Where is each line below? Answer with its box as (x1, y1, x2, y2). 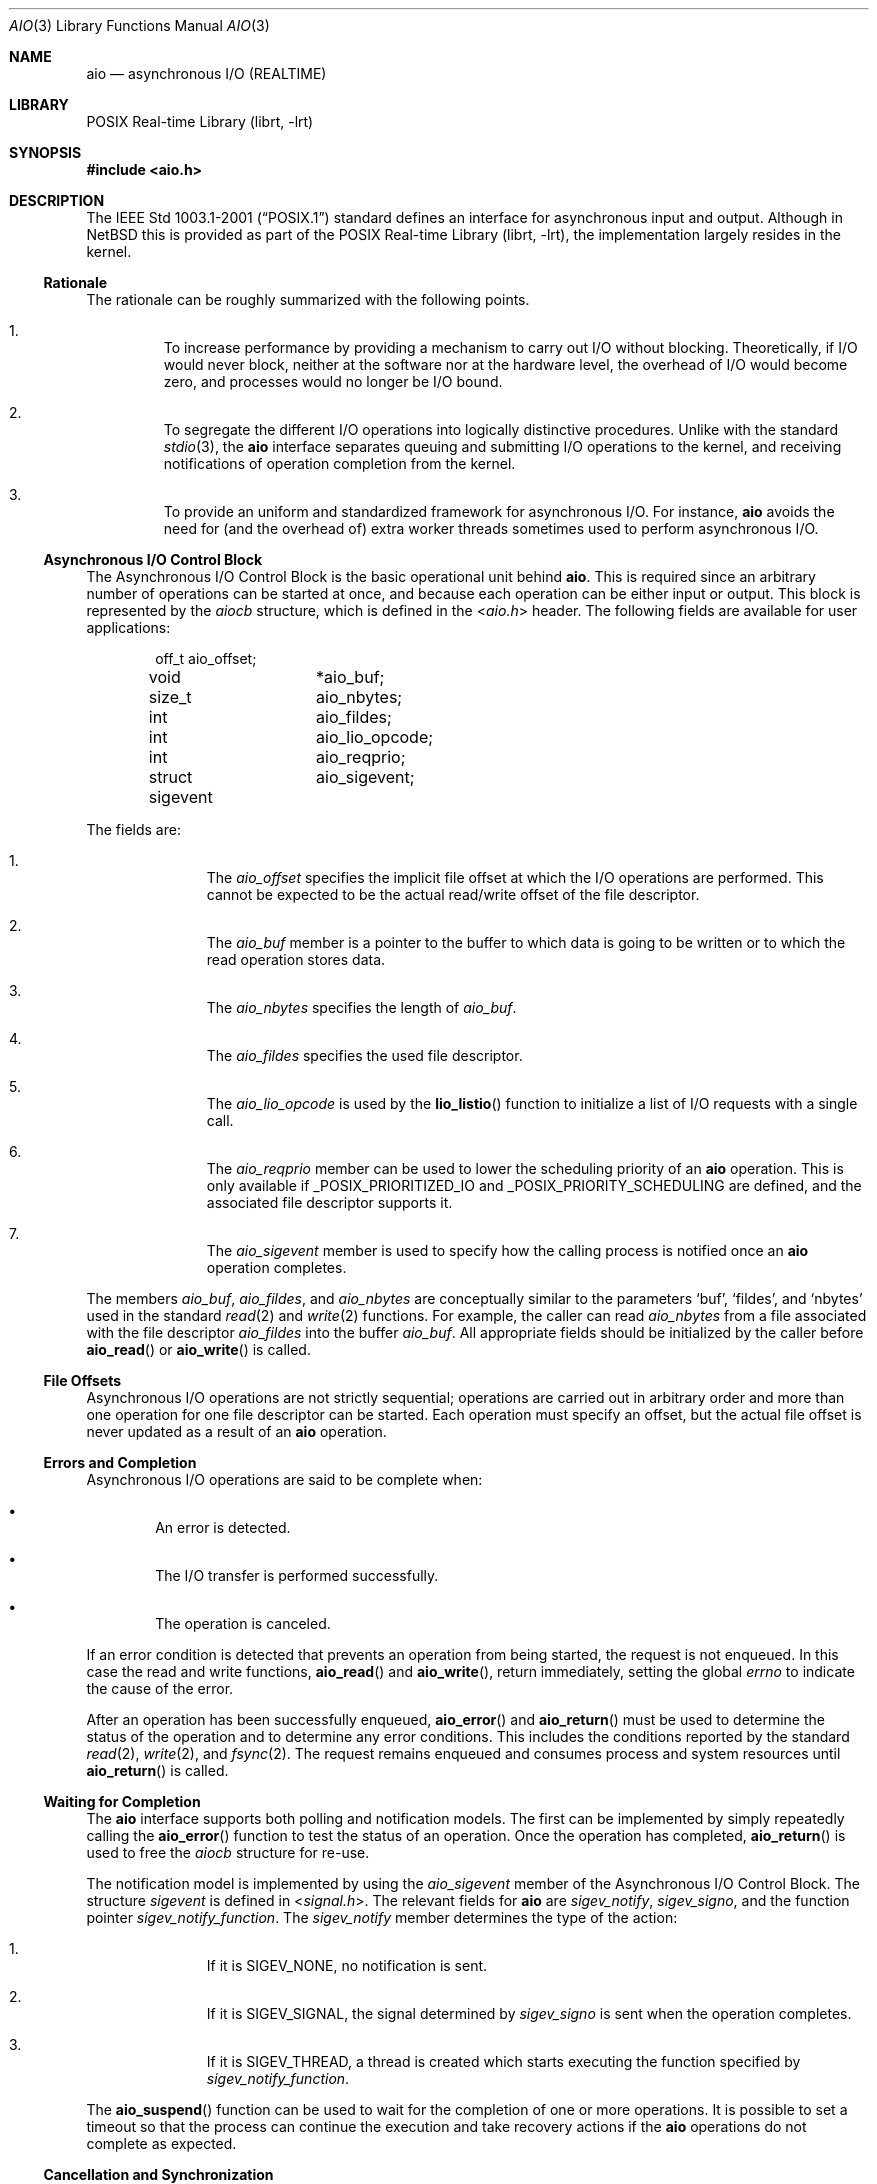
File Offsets (43, 1372, 121, 1389)
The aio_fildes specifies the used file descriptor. (206, 1047, 523, 1064)
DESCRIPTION (9, 192, 105, 209)
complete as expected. (86, 2135, 237, 2152)
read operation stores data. (206, 951, 386, 968)
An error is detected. (155, 1519, 291, 1536)
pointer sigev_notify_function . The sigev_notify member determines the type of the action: (86, 1909, 678, 1926)
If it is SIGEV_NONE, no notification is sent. (206, 1957, 488, 1974)
